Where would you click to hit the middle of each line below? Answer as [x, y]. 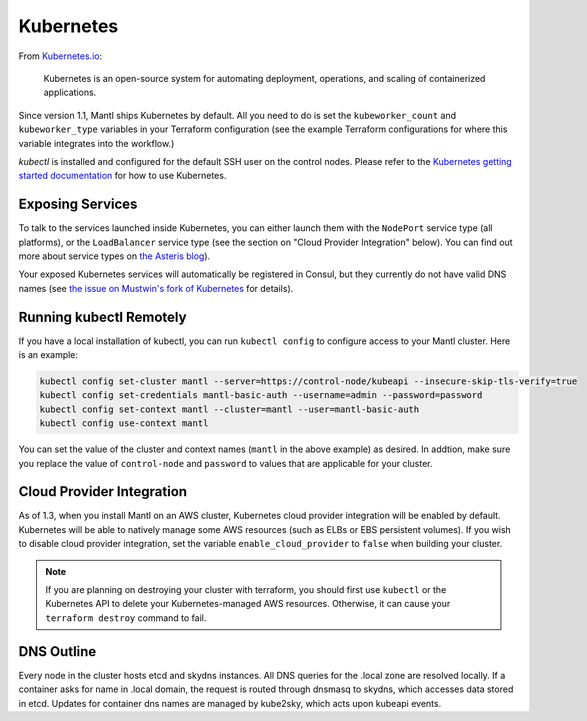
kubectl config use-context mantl [124, 423]
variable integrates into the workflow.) [96, 143]
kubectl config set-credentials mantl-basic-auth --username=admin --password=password [261, 395]
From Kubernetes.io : [60, 56]
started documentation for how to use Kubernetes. [122, 176]
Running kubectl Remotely [102, 316]
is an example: [48, 355]
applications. [70, 92]
